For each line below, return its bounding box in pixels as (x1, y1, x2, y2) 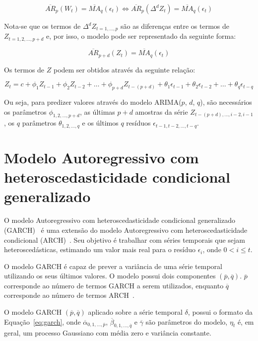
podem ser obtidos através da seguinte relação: (53, 64, 195, 74)
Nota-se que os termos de (4, 21, 81, 31)
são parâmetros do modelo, (145, 316, 228, 327)
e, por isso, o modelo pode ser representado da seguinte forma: (46, 31, 236, 41)
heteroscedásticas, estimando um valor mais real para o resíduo (4, 244, 196, 255)
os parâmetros (4, 106, 47, 117)
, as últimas (79, 106, 115, 117)
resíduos (126, 118, 151, 128)
